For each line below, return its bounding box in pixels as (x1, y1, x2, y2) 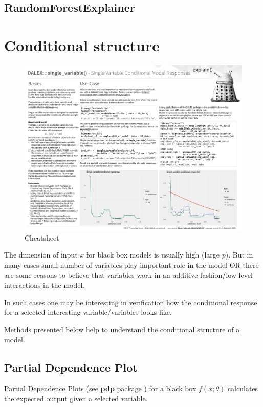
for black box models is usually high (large (86, 249, 220, 260)
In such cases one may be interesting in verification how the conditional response (4, 296, 257, 307)
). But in (225, 249, 253, 260)
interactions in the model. (4, 280, 85, 290)
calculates (227, 383, 258, 394)
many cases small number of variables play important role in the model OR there (4, 260, 259, 270)
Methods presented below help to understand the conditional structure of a (4, 324, 240, 335)
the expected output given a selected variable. (4, 393, 148, 404)
